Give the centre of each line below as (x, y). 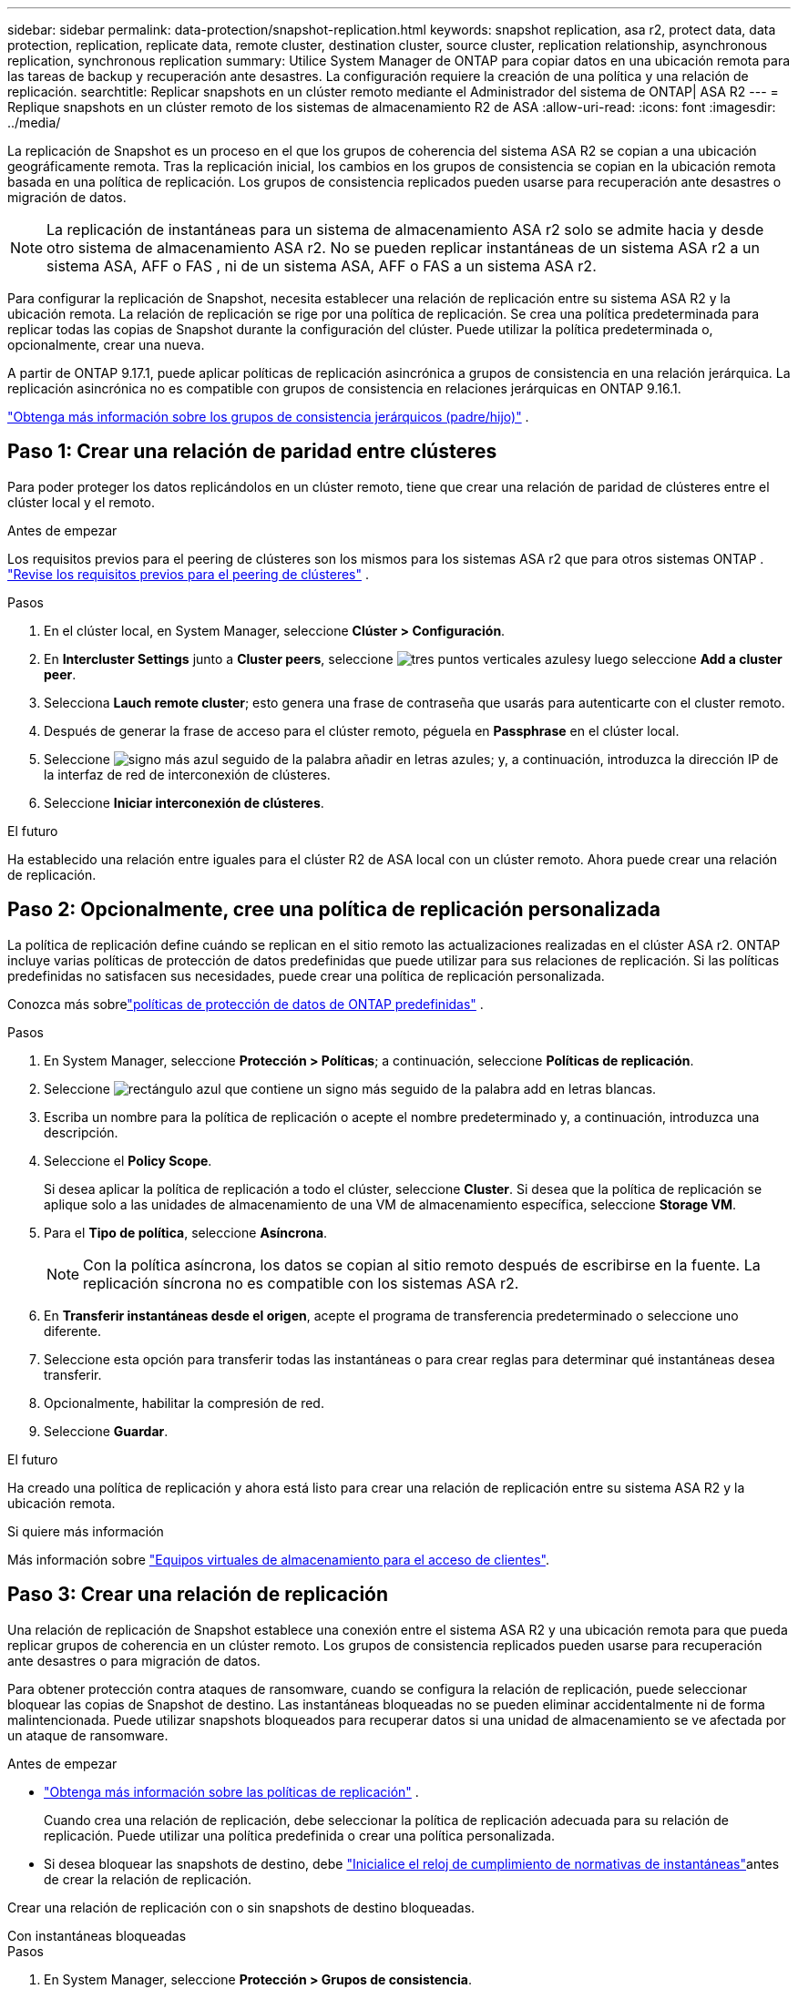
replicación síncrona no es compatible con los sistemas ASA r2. (301, 1283)
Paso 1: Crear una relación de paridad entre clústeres (252, 452)
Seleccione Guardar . (106, 1431)
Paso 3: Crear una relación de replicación (198, 1595)
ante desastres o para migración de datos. (134, 1660)
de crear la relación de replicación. (148, 1879)
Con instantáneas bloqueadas (97, 1935)
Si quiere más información (86, 1531)
